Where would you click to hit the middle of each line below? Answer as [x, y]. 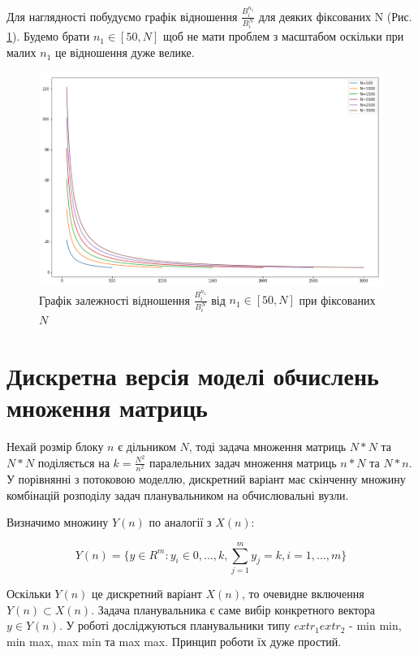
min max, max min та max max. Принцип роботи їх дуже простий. [174, 641]
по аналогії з [180, 522]
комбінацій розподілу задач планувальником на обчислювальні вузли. [178, 495]
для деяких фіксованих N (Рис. [335, 16]
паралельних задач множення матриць [243, 462]
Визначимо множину [58, 522]
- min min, [375, 625]
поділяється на [73, 462]
